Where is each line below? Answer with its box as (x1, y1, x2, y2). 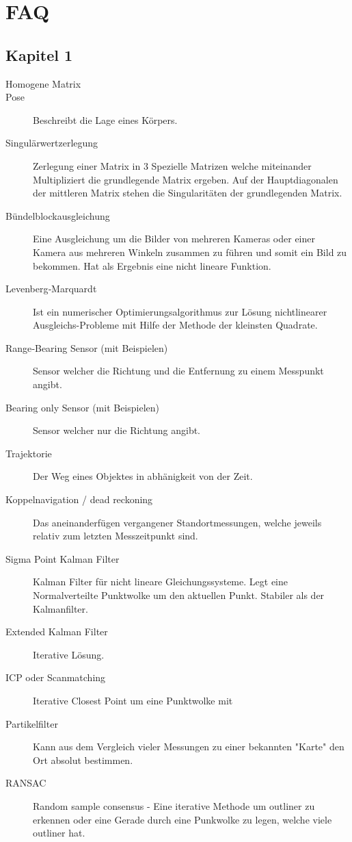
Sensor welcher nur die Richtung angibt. (33, 423, 201, 437)
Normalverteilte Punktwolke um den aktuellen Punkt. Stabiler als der (33, 588, 325, 602)
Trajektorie (5, 446, 52, 460)
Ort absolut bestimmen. (33, 752, 133, 767)
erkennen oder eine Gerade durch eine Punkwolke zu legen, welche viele (33, 812, 332, 826)
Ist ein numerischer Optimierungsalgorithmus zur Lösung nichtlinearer (33, 304, 327, 318)
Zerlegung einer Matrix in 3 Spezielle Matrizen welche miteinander (33, 158, 312, 173)
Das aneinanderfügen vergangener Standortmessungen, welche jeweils (33, 515, 322, 529)
